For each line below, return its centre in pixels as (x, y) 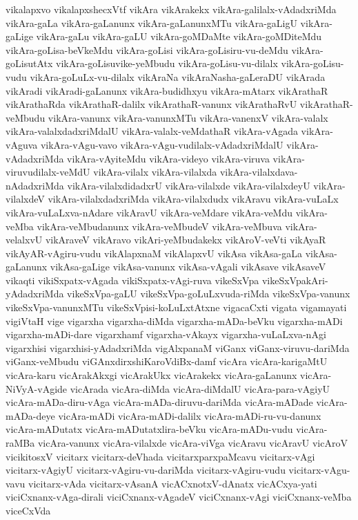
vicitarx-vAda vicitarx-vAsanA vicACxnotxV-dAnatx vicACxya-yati (173, 483)
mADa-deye (30, 415)
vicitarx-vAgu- (319, 470)
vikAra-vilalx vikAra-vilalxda (155, 172)
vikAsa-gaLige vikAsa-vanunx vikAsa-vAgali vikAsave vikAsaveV (188, 267)
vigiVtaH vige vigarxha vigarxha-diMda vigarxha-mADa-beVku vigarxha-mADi (174, 321)
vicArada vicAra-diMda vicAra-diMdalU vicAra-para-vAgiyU (200, 388)
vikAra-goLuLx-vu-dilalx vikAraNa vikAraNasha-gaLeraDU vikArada (178, 76)
